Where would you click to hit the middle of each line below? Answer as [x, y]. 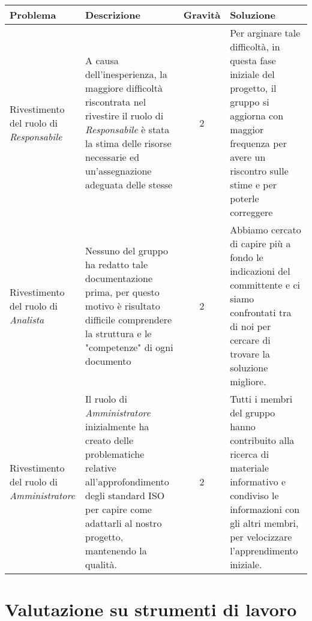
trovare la [250, 354]
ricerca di [250, 454]
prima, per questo [122, 292]
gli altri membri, [264, 523]
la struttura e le [118, 333]
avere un [248, 157]
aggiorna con [257, 115]
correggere [251, 212]
